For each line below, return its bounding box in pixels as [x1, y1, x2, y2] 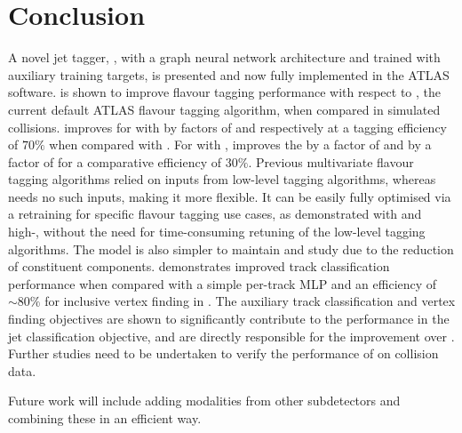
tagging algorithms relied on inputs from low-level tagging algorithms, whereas [8, 170, 436, 188]
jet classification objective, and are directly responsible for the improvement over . [8, 326, 455, 345]
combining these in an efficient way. [8, 409, 202, 427]
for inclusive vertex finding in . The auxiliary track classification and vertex [44, 292, 456, 310]
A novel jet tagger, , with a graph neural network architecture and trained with [8, 48, 441, 67]
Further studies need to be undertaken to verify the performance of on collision [8, 344, 439, 363]
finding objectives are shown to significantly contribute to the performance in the [8, 309, 450, 328]
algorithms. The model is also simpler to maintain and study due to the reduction [8, 239, 454, 258]
